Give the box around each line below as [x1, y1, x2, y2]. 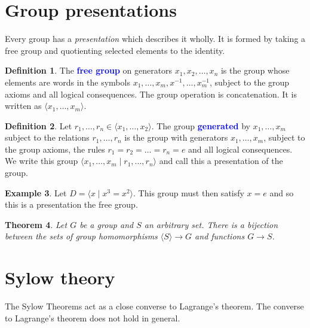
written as [5, 99, 42, 112]
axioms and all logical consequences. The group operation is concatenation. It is [5, 87, 297, 100]
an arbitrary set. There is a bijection [144, 218, 278, 230]
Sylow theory [5, 265, 115, 290]
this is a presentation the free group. [5, 198, 138, 211]
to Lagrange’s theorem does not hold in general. [5, 311, 180, 324]
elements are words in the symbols [5, 75, 130, 88]
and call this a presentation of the [159, 154, 283, 167]
